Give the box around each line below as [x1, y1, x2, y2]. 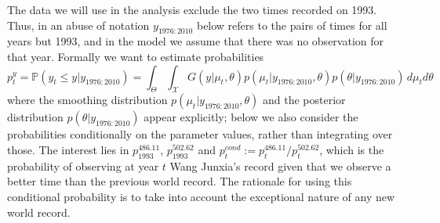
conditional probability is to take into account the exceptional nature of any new [7, 188, 395, 204]
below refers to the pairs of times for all [196, 16, 387, 33]
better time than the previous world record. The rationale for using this [7, 173, 352, 189]
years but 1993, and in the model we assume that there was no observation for [7, 33, 384, 49]
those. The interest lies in [7, 141, 129, 157]
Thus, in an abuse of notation [7, 16, 150, 33]
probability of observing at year [7, 157, 159, 174]
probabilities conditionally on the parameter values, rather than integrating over [7, 126, 393, 142]
